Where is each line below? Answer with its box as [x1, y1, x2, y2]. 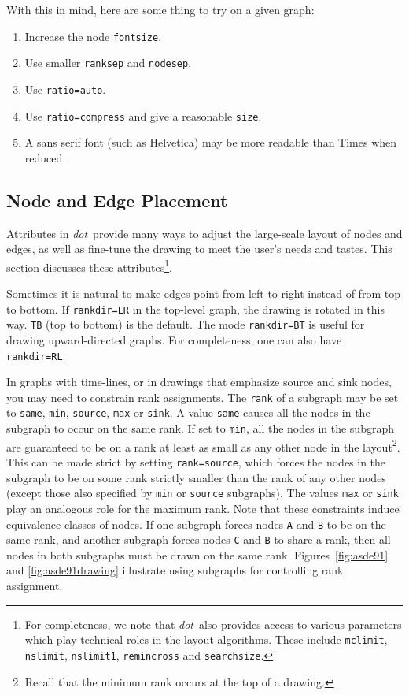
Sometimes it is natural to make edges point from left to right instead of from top [6, 285, 400, 302]
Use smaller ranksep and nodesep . [24, 54, 192, 71]
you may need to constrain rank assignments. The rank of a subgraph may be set [6, 388, 399, 405]
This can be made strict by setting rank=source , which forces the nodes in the [6, 454, 386, 470]
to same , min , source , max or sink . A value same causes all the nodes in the [6, 404, 370, 421]
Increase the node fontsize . [24, 28, 162, 44]
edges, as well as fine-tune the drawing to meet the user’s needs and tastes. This [6, 240, 392, 257]
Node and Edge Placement [6, 188, 228, 212]
